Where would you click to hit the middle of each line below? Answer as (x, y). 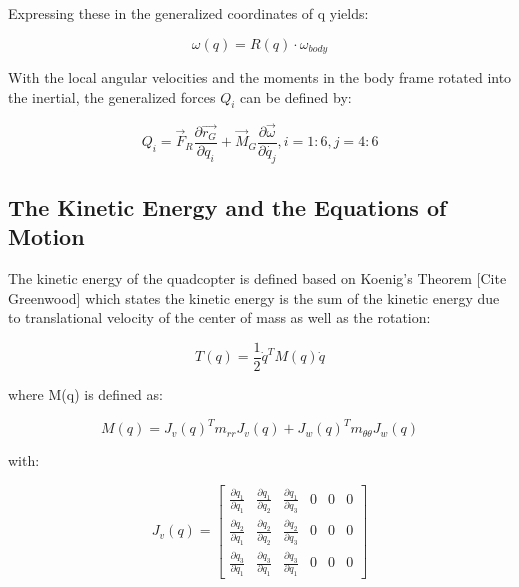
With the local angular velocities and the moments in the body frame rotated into (260, 77)
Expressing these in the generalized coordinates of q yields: (188, 13)
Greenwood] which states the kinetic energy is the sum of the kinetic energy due (254, 297)
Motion (46, 236)
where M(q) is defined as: (85, 393)
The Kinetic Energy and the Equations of (227, 206)
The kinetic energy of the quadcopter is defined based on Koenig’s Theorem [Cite (257, 278)
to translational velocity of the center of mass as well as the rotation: (219, 317)
